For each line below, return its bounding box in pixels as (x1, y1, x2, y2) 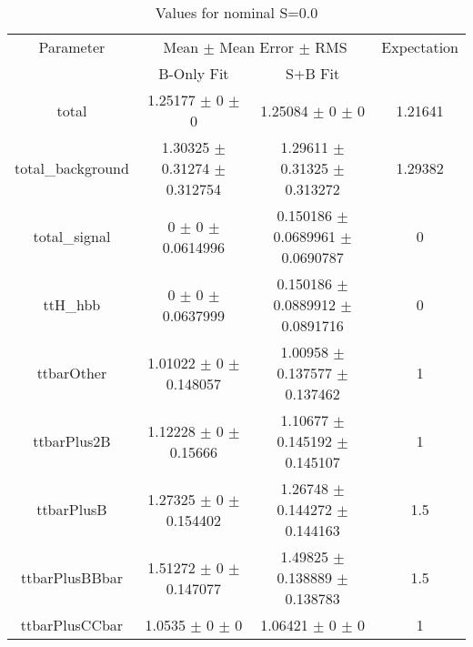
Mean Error (219, 36, 295, 57)
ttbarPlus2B (33, 430, 111, 451)
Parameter (38, 36, 106, 57)
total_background (15, 157, 129, 178)
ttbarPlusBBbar (20, 567, 123, 588)
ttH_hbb (43, 294, 101, 315)
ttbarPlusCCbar (20, 614, 124, 635)
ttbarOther (36, 362, 107, 383)
